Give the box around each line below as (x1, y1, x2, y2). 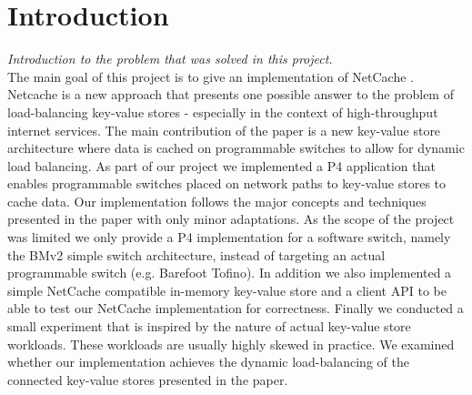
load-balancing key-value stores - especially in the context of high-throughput (7, 102, 438, 121)
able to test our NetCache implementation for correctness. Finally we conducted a (7, 299, 464, 318)
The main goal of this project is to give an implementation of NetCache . (7, 66, 415, 86)
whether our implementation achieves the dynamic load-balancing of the (7, 352, 409, 371)
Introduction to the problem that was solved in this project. (7, 49, 333, 68)
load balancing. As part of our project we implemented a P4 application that (7, 156, 436, 175)
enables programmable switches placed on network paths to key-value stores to (7, 174, 447, 193)
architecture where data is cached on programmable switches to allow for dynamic (7, 138, 465, 157)
